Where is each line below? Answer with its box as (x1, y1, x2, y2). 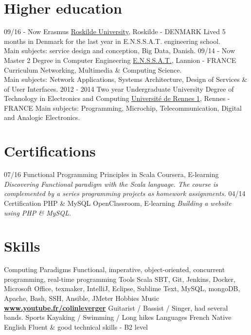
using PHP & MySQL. (4, 207, 72, 217)
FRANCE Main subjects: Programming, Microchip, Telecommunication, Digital (4, 102, 242, 113)
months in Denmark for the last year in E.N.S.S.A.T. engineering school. (4, 36, 220, 46)
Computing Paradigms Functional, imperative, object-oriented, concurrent (4, 264, 225, 275)
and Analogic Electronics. (4, 112, 80, 122)
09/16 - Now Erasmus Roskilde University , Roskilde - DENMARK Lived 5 (4, 26, 226, 37)
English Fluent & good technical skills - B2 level (4, 321, 148, 332)
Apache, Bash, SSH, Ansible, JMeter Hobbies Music (4, 293, 159, 303)
